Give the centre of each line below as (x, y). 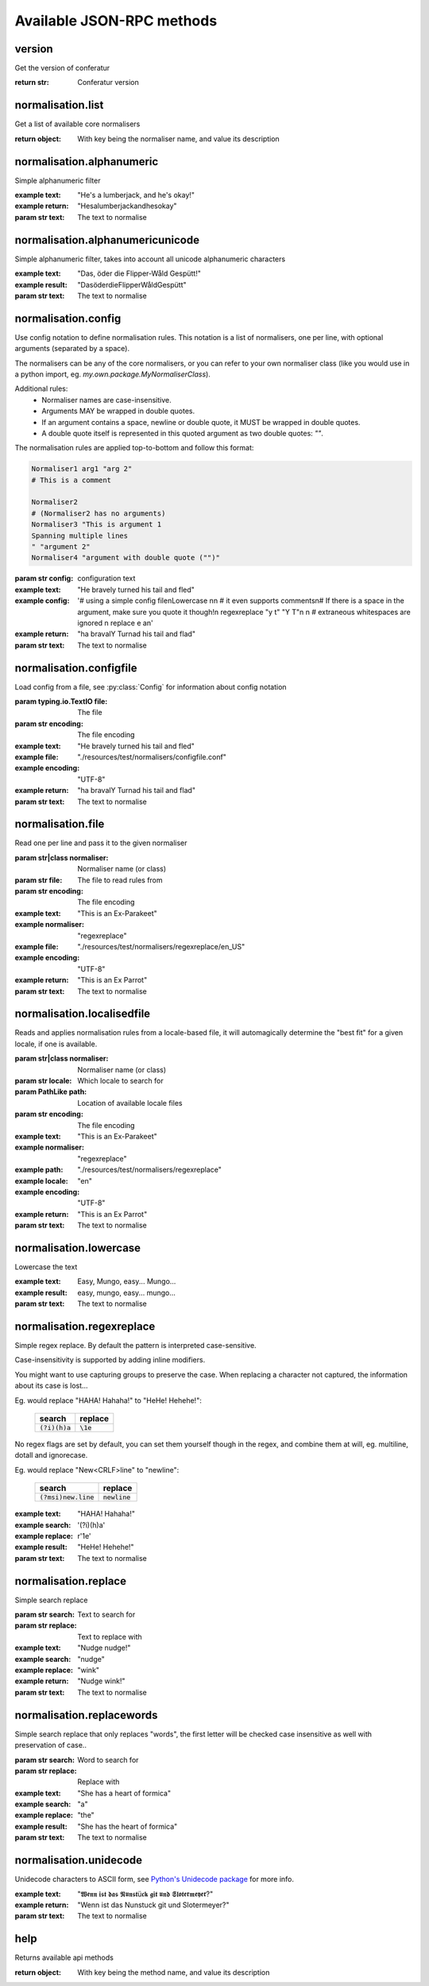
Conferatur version (108, 83)
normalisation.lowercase (78, 1248)
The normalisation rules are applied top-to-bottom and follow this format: (134, 448)
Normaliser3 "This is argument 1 (97, 525)
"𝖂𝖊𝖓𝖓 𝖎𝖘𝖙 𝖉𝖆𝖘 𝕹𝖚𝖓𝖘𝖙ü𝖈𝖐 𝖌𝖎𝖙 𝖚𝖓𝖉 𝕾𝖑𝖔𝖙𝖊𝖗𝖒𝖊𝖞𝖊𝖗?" (145, 1894)
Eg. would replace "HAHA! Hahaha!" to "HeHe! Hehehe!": (108, 1400)
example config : (42, 601)
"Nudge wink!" (101, 1681)
